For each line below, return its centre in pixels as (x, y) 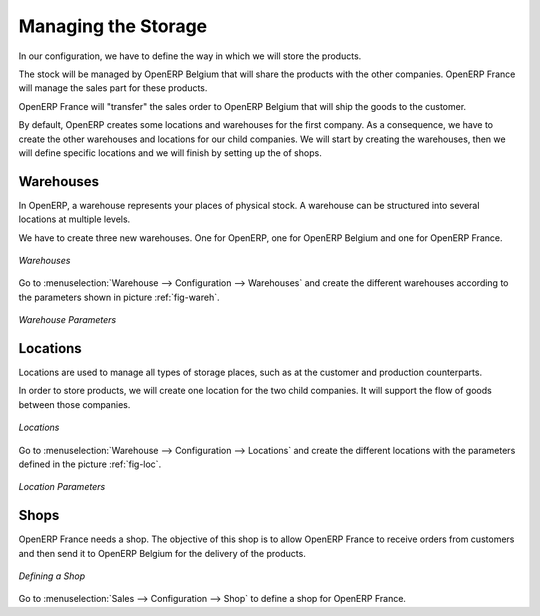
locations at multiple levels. (74, 219)
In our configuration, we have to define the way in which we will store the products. (190, 56)
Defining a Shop (52, 576)
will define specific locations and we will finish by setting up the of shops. (170, 152)
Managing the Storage (113, 26)
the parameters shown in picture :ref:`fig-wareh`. (119, 297)
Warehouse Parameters (67, 320)
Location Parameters (62, 487)
